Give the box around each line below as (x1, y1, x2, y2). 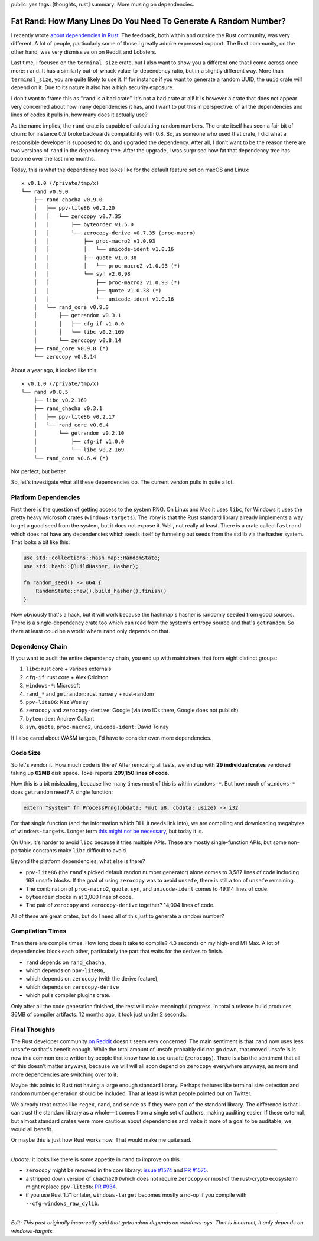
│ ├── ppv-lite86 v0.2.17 (33, 413, 115, 420)
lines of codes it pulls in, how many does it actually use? (11, 111, 148, 118)
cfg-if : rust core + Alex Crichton (25, 673, 109, 680)
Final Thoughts (11, 1025, 56, 1034)
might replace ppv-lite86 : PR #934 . (25, 1183, 118, 1190)
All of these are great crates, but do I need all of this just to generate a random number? (11, 913, 224, 920)
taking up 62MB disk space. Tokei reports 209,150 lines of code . (11, 770, 170, 777)
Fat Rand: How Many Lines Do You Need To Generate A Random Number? (11, 16, 286, 26)
